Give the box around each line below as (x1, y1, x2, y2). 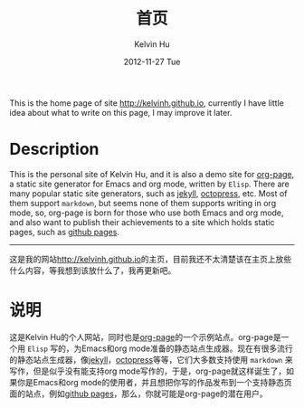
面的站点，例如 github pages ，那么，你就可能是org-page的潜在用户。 (9, 388, 269, 399)
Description (9, 139, 100, 159)
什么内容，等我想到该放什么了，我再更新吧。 (9, 264, 176, 276)
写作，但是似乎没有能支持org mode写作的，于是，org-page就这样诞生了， (9, 365, 287, 376)
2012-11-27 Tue (123, 56, 181, 67)
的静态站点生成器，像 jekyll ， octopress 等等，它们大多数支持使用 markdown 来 (9, 354, 293, 365)
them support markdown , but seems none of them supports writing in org (9, 197, 277, 208)
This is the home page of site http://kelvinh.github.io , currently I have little (9, 97, 285, 109)
